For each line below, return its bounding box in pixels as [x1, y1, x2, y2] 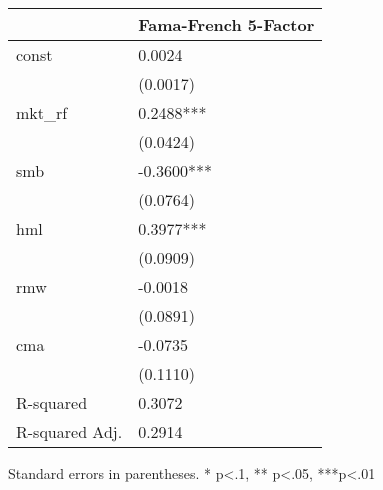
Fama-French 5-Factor [138, 13, 315, 36]
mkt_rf [16, 101, 68, 124]
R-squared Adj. [16, 420, 123, 443]
